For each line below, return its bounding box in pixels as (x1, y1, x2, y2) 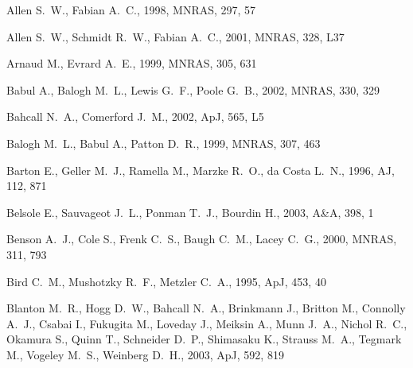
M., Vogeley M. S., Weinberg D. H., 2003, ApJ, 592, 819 (6, 346, 284, 362)
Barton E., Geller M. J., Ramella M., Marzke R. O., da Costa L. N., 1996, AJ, (6, 161, 395, 178)
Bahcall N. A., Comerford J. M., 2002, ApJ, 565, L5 (6, 108, 264, 125)
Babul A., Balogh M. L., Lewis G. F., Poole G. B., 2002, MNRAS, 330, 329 (6, 81, 380, 98)
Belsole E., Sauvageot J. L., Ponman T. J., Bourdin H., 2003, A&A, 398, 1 (6, 203, 374, 220)
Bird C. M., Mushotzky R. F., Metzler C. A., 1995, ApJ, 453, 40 (6, 273, 326, 289)
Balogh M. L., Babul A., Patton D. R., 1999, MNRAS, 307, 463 (6, 134, 321, 151)
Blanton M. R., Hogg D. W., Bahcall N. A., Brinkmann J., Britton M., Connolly (6, 300, 406, 316)
